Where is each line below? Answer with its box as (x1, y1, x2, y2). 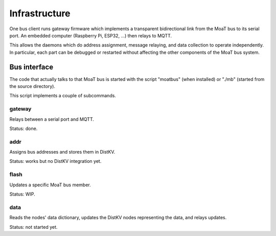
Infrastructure (9, 8, 71, 19)
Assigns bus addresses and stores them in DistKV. (9, 149, 116, 155)
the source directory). (9, 83, 56, 90)
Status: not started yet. (9, 224, 58, 230)
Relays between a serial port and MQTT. (9, 116, 94, 122)
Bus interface (9, 62, 54, 71)
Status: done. (9, 125, 38, 132)
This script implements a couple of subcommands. (9, 93, 116, 99)
